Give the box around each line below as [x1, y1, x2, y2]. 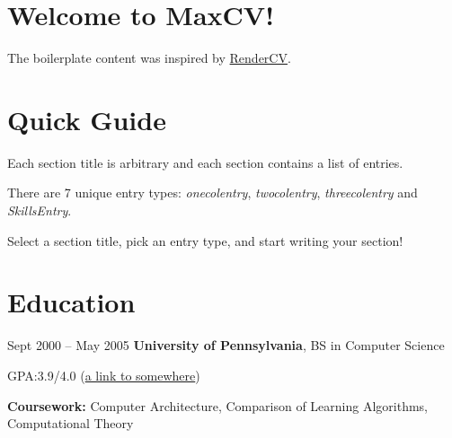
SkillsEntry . [7, 201, 72, 220]
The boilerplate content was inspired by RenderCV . [7, 48, 291, 67]
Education [7, 284, 136, 320]
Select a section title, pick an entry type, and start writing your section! [7, 231, 403, 250]
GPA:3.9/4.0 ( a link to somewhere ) [7, 365, 200, 384]
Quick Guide [7, 101, 166, 137]
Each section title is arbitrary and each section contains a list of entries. [7, 153, 403, 171]
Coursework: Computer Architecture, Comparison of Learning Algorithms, [7, 396, 428, 415]
